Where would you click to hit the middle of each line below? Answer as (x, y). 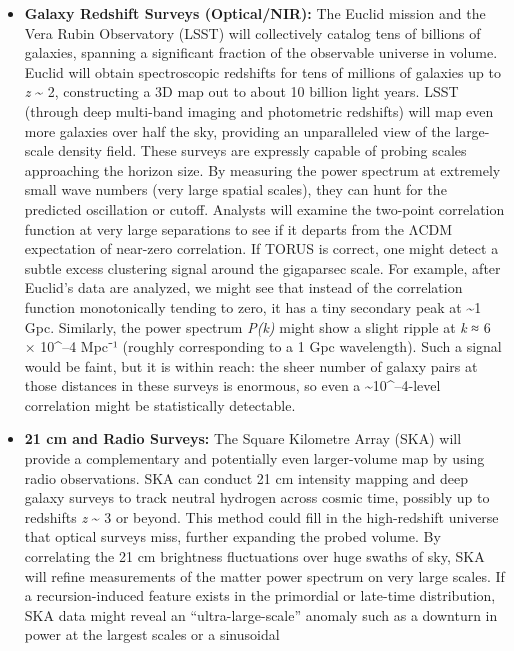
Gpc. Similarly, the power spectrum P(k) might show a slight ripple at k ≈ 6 (257, 326)
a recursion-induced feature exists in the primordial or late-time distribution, (260, 595)
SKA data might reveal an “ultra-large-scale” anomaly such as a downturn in (261, 614)
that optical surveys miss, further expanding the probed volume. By (232, 536)
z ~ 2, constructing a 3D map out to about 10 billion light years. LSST (241, 91)
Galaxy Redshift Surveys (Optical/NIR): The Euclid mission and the (255, 13)
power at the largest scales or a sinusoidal (152, 634)
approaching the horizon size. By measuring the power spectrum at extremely (262, 169)
